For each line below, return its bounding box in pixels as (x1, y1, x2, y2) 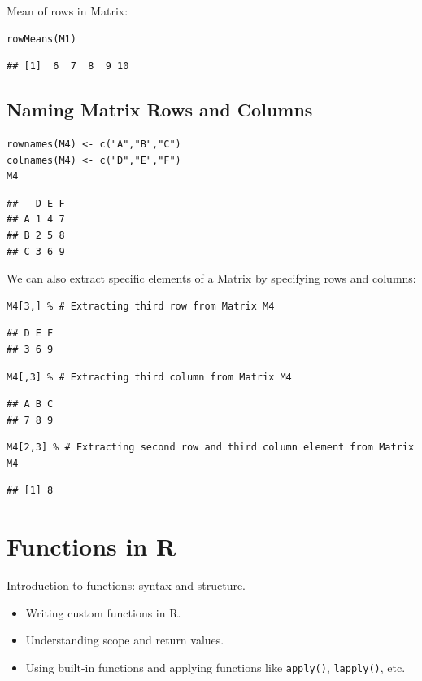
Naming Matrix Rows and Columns (7, 97, 313, 122)
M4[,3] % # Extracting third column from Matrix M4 (7, 371, 292, 383)
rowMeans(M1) (7, 33, 76, 45)
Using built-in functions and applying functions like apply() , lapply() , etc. (25, 658, 406, 675)
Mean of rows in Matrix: (7, 2, 128, 19)
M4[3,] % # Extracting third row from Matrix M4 (7, 300, 275, 312)
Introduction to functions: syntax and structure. (7, 577, 246, 594)
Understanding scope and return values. (25, 631, 224, 648)
